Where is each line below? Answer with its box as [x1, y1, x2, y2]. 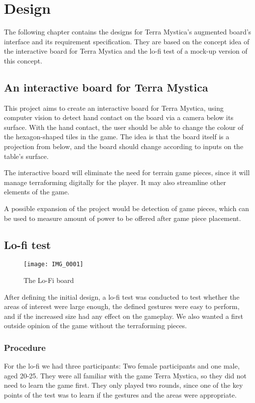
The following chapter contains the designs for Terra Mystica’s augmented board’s [4, 27, 252, 37]
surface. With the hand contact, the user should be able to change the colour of [4, 122, 244, 132]
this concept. [4, 55, 42, 65]
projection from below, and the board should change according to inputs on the [4, 141, 243, 152]
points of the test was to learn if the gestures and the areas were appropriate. [4, 390, 237, 400]
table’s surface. [4, 151, 49, 161]
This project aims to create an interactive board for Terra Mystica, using [4, 102, 224, 113]
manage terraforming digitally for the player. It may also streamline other [4, 177, 226, 187]
